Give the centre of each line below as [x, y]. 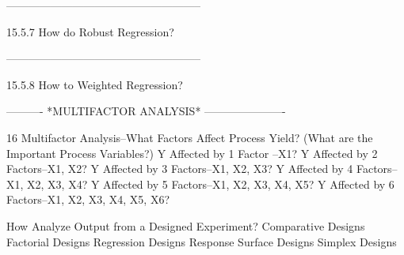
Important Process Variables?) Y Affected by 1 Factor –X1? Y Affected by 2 [192, 153]
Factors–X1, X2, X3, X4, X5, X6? [88, 199]
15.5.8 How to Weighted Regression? [95, 84]
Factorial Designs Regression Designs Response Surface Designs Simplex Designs [202, 241]
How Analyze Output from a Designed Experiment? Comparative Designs [186, 225]
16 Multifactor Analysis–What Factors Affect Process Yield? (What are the [190, 137]
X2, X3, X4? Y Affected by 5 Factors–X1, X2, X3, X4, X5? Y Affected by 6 [211, 184]
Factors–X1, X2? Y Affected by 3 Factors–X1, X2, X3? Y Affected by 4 [180, 169]
